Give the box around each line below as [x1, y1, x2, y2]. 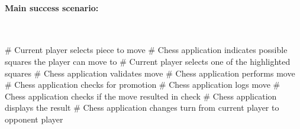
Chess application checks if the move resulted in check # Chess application [5, 90, 277, 102]
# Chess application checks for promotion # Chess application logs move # [5, 78, 280, 91]
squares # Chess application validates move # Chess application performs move [5, 67, 295, 79]
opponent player [5, 113, 63, 125]
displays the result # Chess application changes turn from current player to [5, 101, 279, 114]
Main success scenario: [5, 1, 99, 14]
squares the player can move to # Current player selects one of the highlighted [5, 55, 291, 67]
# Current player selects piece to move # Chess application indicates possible [5, 44, 288, 56]
